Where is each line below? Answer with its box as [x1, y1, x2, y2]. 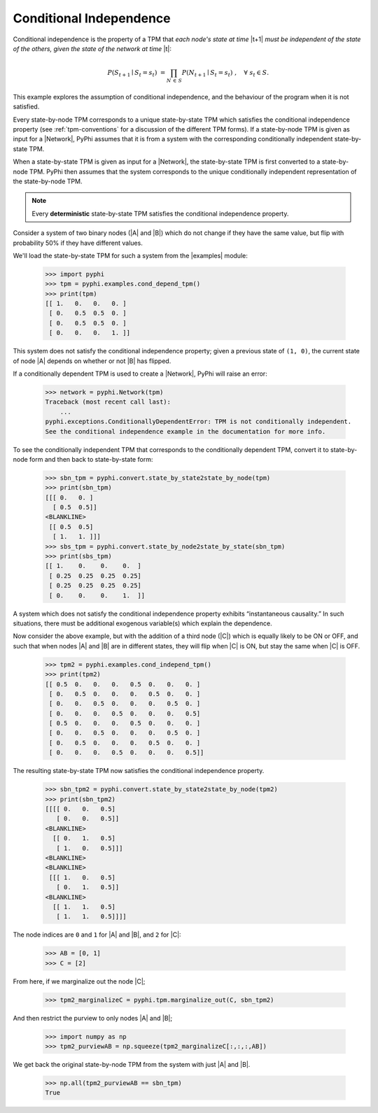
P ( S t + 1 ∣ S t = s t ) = [107, 69, 166, 78]
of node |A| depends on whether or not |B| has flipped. [13, 357, 171, 365]
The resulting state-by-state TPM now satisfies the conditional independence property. [13, 767, 265, 775]
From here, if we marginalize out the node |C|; [13, 977, 146, 986]
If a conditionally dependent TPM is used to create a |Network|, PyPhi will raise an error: [13, 369, 267, 378]
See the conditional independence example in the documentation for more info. [45, 427, 326, 435]
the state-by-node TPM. [13, 177, 83, 185]
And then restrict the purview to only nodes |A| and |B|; [13, 1014, 173, 1022]
